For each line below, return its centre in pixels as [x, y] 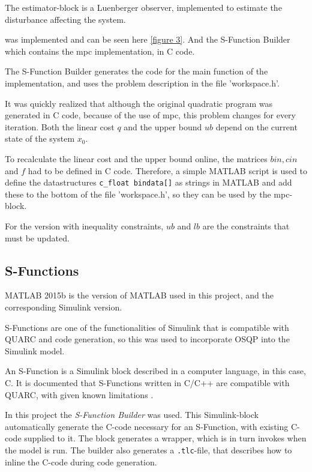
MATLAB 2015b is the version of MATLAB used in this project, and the [139, 295]
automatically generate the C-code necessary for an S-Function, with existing [147, 426]
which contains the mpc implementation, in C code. [100, 51]
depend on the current [256, 126]
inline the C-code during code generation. [81, 461]
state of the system [40, 138]
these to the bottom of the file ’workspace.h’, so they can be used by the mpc [147, 194]
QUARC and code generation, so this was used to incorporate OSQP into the [147, 339]
